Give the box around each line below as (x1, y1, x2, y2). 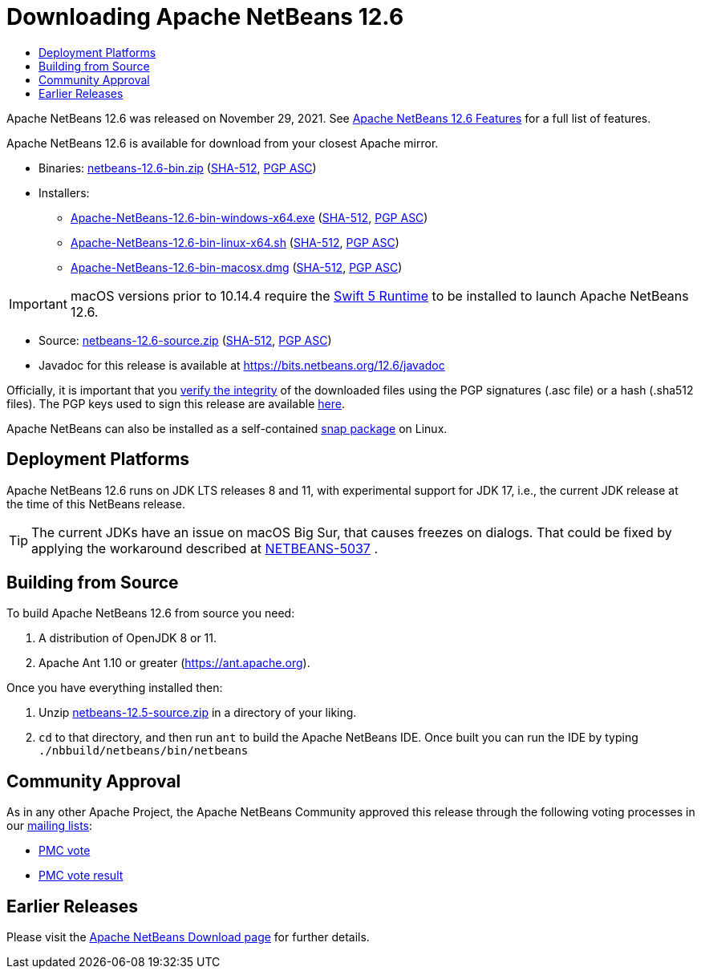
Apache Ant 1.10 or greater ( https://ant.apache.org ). (38, 656, 310, 670)
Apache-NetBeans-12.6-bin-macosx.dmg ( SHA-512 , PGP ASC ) (71, 260, 403, 274)
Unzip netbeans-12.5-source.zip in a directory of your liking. (38, 706, 357, 720)
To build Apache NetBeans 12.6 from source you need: (6, 606, 295, 621)
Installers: (38, 185, 90, 200)
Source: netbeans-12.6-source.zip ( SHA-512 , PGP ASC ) (38, 333, 332, 347)
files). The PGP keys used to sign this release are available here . (6, 396, 345, 411)
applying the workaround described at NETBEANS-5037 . (31, 540, 379, 556)
